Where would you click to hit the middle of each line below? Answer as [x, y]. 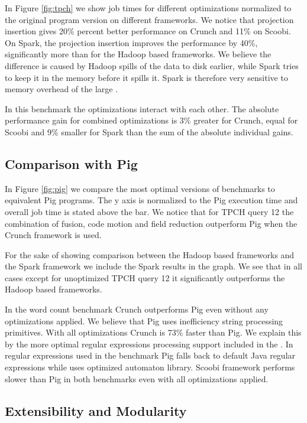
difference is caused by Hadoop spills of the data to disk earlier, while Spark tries [152, 65]
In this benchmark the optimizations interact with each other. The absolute [142, 108]
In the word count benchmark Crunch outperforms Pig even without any [137, 309]
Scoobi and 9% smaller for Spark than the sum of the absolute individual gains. [149, 131]
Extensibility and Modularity [96, 410]
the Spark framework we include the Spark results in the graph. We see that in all [153, 266]
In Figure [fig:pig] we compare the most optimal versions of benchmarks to [140, 188]
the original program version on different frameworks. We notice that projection [149, 19]
